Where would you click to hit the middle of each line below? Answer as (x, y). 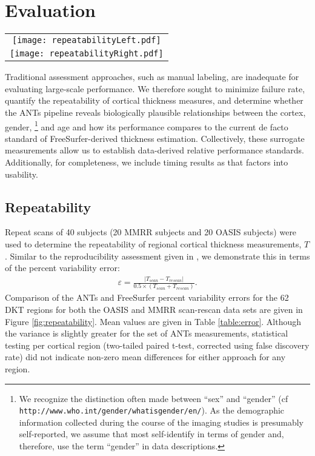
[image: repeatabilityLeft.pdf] (87, 40)
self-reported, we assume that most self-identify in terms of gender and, (151, 434)
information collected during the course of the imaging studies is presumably (161, 422)
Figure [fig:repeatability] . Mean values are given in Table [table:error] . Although (153, 321)
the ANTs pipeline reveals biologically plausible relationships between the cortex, (155, 112)
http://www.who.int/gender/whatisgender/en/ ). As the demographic (152, 410)
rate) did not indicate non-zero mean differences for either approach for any (145, 357)
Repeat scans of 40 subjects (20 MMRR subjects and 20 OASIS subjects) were (151, 232)
